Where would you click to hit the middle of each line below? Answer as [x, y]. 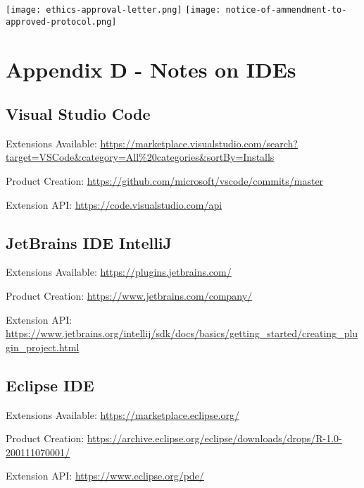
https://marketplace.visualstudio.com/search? [199, 143]
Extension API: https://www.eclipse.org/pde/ [105, 476]
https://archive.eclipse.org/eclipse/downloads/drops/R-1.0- [214, 438]
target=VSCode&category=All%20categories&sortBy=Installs [140, 157]
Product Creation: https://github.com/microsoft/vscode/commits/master [165, 181]
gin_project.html [43, 347]
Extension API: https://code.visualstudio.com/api [114, 204]
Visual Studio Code [78, 114]
